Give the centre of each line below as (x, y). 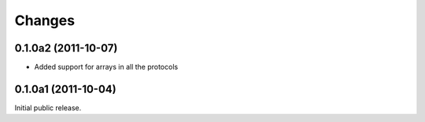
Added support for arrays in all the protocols (106, 67)
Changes (44, 20)
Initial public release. (48, 108)
